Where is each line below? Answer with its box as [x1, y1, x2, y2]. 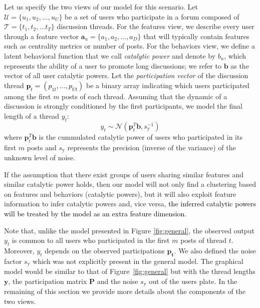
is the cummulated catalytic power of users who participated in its [39, 131, 242, 142]
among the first [4, 91, 51, 101]
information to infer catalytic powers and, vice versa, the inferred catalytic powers [4, 198, 256, 209]
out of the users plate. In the [149, 275, 237, 286]
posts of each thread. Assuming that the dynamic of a [62, 91, 227, 101]
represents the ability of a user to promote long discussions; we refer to [4, 60, 221, 71]
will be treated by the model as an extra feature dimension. [4, 208, 187, 218]
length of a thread [4, 110, 60, 121]
